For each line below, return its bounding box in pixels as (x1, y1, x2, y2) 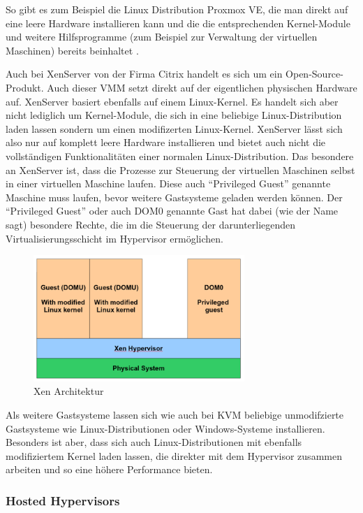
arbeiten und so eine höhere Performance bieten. (6, 462, 213, 477)
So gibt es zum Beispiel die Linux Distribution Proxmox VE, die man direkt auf (6, 2, 348, 16)
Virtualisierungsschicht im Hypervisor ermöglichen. (6, 231, 224, 245)
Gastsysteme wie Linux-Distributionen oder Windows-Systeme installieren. (6, 421, 325, 435)
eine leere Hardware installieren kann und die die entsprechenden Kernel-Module (6, 15, 350, 30)
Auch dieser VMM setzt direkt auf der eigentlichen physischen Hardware (47, 80, 357, 94)
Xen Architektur (34, 384, 104, 398)
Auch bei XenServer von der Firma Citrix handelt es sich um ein (6, 66, 283, 81)
